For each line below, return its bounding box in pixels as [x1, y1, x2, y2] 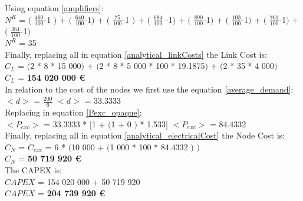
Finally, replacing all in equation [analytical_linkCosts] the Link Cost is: [5, 48, 267, 60]
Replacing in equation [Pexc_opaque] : [5, 106, 142, 118]
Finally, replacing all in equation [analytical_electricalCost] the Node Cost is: [5, 129, 285, 141]
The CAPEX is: [5, 164, 62, 176]
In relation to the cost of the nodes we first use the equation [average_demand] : [5, 83, 294, 95]
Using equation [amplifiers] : [5, 2, 104, 14]
